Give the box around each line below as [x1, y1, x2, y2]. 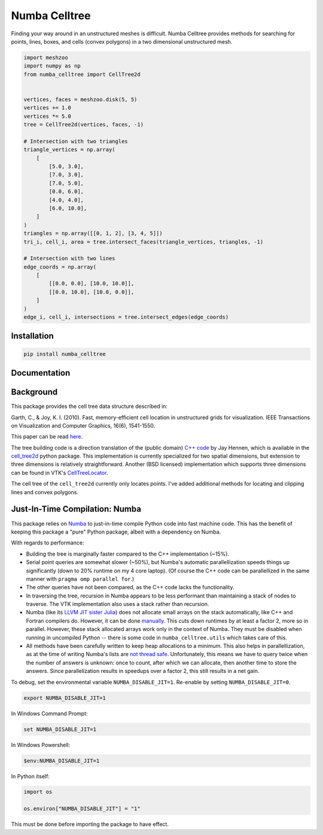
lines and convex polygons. [11, 488, 79, 496]
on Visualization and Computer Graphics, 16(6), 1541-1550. [11, 422, 156, 429]
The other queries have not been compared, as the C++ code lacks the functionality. [26, 584, 234, 591]
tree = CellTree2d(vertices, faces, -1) [23, 121, 144, 128]
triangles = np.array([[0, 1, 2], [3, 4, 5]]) [23, 230, 163, 237]
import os [23, 788, 53, 796]
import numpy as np [23, 63, 81, 69]
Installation [11, 331, 54, 341]
